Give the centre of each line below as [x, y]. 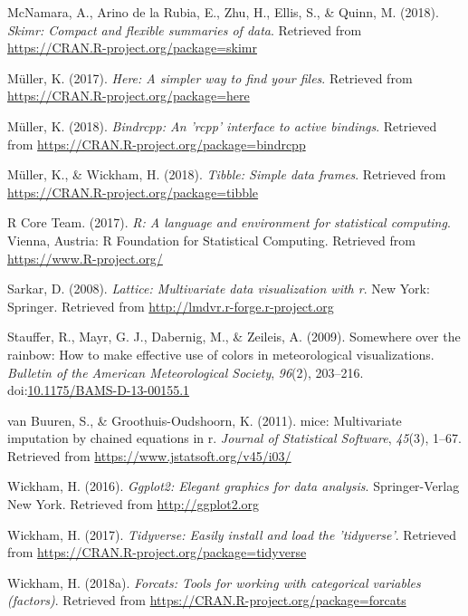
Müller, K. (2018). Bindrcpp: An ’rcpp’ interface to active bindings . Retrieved [222, 125]
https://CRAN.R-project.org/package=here [129, 96]
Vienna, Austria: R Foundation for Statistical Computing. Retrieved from [211, 240]
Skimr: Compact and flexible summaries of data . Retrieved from [185, 29]
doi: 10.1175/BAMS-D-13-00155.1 [99, 390]
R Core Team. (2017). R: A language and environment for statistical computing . [229, 222]
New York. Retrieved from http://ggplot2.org [134, 504]
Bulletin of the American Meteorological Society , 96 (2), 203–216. [186, 372]
